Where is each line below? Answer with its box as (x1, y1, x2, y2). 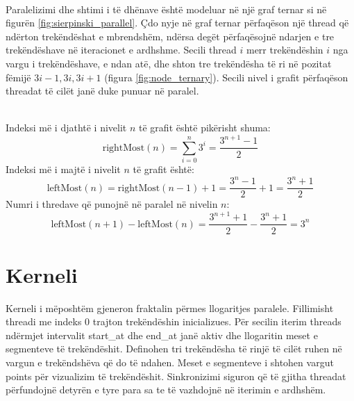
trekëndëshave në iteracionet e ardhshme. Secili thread (6, 42, 237, 57)
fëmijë (6, 69, 31, 84)
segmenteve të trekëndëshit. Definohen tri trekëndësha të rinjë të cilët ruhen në (6, 341, 342, 356)
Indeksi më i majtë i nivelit (6, 162, 121, 177)
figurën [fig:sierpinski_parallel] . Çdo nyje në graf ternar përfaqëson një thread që (6, 15, 349, 30)
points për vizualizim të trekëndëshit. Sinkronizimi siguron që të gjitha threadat (6, 368, 346, 383)
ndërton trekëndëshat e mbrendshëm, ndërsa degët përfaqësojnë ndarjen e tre (6, 28, 335, 43)
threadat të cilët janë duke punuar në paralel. (6, 83, 199, 98)
